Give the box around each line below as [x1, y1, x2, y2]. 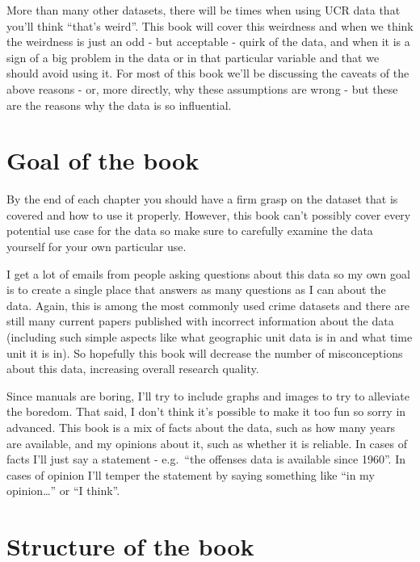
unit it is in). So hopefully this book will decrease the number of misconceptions [6, 344, 403, 361]
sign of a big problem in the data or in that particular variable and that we [6, 48, 380, 65]
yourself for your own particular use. [6, 238, 187, 255]
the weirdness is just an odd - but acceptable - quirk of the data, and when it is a [6, 33, 410, 50]
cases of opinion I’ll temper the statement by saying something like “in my [6, 466, 375, 483]
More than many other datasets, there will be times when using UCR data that [6, 2, 401, 18]
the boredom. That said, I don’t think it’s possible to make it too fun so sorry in [6, 403, 406, 420]
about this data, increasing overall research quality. [6, 360, 259, 377]
